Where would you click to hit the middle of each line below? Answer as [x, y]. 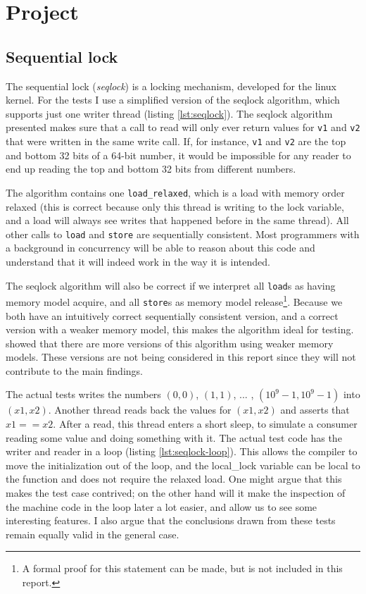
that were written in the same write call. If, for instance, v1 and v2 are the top [176, 141]
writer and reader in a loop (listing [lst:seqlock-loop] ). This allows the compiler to [182, 451]
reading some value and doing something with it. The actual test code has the [174, 437]
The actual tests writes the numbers [83, 394]
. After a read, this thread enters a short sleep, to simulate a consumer [205, 424]
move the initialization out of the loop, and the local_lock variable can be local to [183, 465]
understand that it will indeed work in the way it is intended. [138, 261]
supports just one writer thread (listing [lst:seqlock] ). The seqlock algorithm [169, 113]
